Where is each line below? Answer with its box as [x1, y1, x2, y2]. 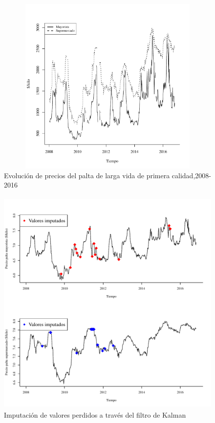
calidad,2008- [172, 170, 211, 180]
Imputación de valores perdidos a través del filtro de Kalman [4, 410, 186, 420]
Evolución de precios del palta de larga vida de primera [4, 170, 170, 180]
